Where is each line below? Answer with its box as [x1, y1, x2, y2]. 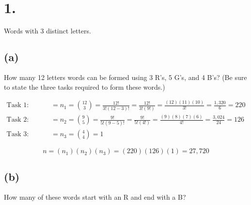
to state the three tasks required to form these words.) [4, 81, 165, 92]
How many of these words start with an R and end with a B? [4, 191, 186, 202]
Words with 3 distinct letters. [4, 26, 91, 36]
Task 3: [6, 131, 29, 138]
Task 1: [6, 102, 29, 109]
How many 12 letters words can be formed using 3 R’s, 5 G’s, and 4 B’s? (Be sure [4, 72, 247, 82]
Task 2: [6, 116, 29, 124]
